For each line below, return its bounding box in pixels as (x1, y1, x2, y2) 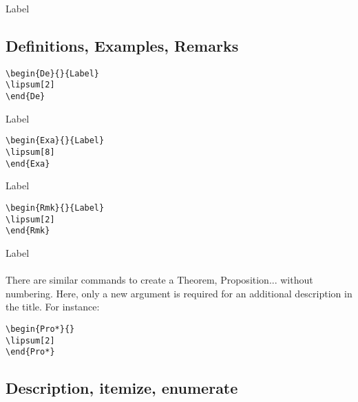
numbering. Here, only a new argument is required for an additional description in (6, 286, 352, 300)
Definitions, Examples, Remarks (6, 34, 239, 56)
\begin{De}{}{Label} (6, 68, 100, 78)
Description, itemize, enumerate (6, 377, 238, 399)
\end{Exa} (6, 158, 50, 169)
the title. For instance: (6, 299, 100, 314)
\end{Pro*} (6, 347, 55, 357)
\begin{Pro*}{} (6, 324, 75, 334)
